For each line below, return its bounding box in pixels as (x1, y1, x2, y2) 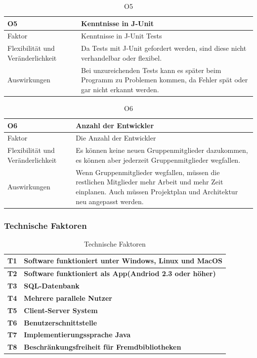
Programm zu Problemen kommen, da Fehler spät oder (81, 74, 248, 85)
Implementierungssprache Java (24, 329, 131, 340)
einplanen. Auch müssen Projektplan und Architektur (76, 186, 238, 196)
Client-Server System (24, 305, 98, 315)
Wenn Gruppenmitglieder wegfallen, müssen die (76, 167, 220, 177)
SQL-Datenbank (24, 281, 80, 291)
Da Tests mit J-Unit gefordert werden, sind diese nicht (81, 43, 247, 53)
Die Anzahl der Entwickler (76, 133, 156, 143)
